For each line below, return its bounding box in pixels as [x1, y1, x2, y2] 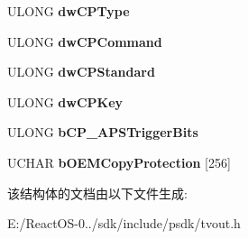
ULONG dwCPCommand [7, 32, 162, 51]
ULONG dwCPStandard [7, 62, 155, 81]
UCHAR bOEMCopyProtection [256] [7, 152, 231, 171]
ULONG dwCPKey [7, 92, 124, 111]
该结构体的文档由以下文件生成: [7, 183, 188, 202]
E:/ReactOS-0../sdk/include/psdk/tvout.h [7, 214, 241, 233]
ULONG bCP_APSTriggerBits [7, 123, 198, 142]
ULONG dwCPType [7, 2, 130, 20]
